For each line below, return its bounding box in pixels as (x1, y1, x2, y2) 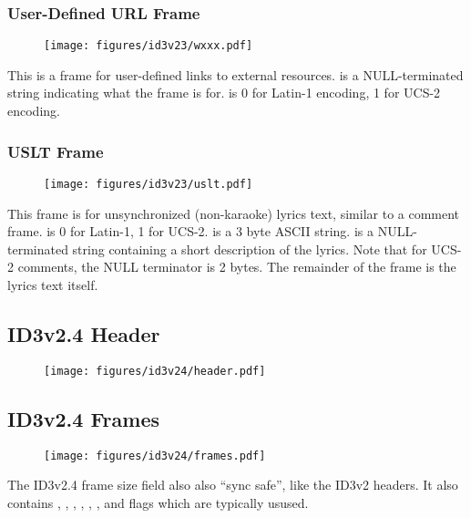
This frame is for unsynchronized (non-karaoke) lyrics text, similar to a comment (7, 203, 460, 223)
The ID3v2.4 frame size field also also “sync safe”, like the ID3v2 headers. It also (7, 475, 458, 494)
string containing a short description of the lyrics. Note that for (72, 239, 427, 258)
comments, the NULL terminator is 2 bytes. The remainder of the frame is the (17, 257, 456, 276)
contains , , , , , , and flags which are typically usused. (7, 492, 309, 512)
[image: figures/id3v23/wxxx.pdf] (44, 39, 253, 53)
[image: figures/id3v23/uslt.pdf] (44, 177, 253, 191)
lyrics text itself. (7, 275, 98, 294)
